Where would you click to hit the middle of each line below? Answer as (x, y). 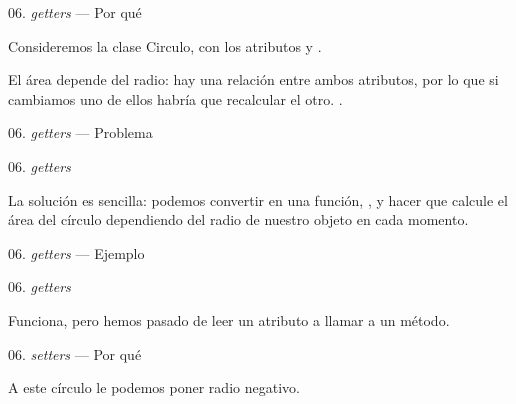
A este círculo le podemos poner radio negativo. (154, 387)
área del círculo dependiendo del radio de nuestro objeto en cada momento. (238, 219)
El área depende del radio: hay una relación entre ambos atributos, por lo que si (253, 79)
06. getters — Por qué (75, 12)
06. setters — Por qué (75, 353)
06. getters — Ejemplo (76, 252)
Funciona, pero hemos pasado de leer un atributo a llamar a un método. (229, 319)
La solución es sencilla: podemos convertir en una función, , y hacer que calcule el (258, 199)
